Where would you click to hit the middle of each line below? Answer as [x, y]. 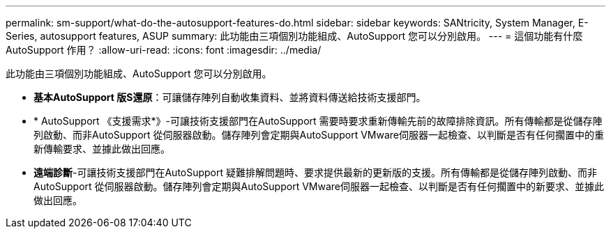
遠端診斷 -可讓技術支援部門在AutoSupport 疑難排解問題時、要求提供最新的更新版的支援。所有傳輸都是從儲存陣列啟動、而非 [316, 172]
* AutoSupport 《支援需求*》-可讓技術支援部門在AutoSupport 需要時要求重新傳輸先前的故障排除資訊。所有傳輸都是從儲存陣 [318, 121]
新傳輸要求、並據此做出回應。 [102, 149]
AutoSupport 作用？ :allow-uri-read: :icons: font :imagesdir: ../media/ [164, 50]
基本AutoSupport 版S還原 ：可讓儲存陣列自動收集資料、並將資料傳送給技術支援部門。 [230, 97]
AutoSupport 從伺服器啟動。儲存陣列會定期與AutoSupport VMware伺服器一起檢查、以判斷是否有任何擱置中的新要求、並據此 [319, 186]
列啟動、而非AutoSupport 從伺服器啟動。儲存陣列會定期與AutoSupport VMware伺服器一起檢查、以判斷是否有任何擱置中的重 [319, 135]
